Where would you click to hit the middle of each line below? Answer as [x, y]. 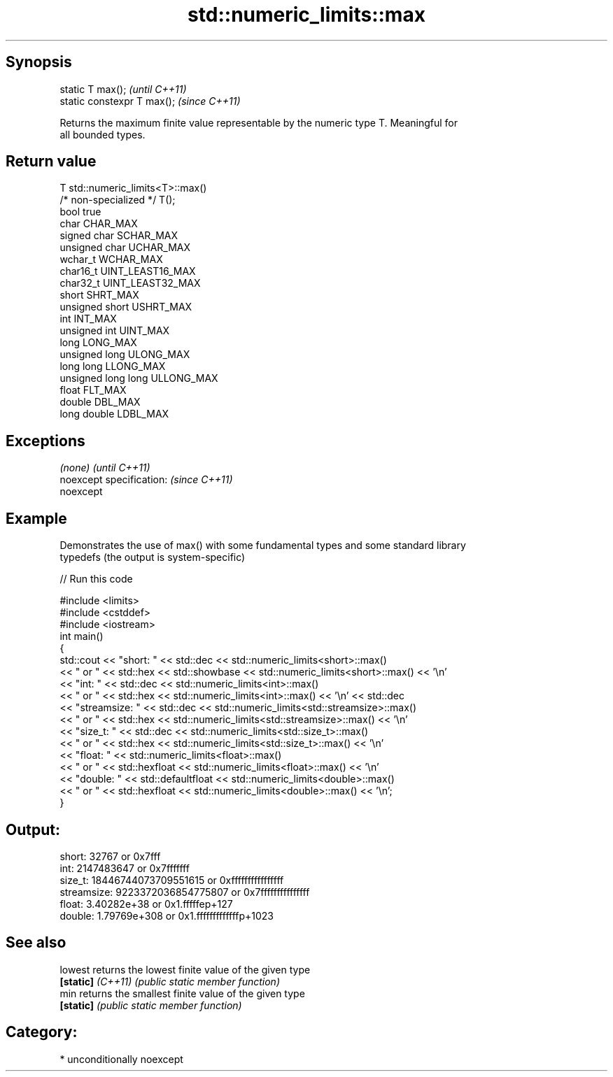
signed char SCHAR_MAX [119, 236]
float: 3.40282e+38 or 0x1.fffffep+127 [146, 904]
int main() [82, 636]
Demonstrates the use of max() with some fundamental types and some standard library [263, 545]
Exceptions [45, 441]
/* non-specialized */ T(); [118, 200]
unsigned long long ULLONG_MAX [139, 378]
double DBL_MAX [100, 402]
